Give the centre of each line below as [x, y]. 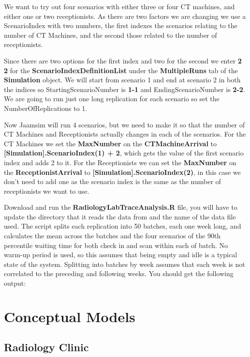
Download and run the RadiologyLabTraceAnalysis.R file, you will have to [121, 207]
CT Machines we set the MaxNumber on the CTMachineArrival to [110, 143]
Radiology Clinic [46, 347]
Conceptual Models [70, 316]
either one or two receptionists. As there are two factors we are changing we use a [125, 16]
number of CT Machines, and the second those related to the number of [110, 35]
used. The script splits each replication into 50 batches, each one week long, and [123, 226]
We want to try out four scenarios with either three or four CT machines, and [119, 6]
